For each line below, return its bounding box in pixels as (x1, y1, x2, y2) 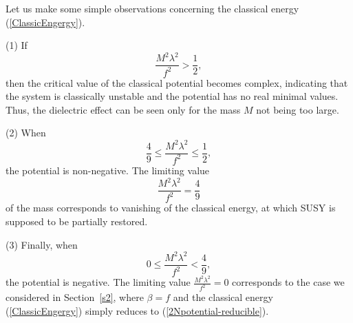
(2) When (6, 125, 46, 140)
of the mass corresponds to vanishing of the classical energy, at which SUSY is (6, 200, 336, 215)
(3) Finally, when (6, 237, 78, 251)
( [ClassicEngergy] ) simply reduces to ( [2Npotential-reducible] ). (6, 303, 269, 317)
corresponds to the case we (232, 275, 345, 289)
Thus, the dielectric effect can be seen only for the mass (6, 102, 241, 116)
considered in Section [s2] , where (6, 290, 144, 304)
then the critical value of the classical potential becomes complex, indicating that (6, 75, 348, 90)
